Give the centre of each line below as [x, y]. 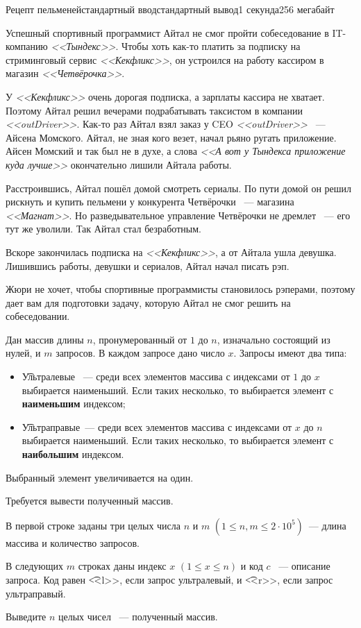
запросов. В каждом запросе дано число [140, 353]
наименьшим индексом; [74, 404]
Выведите [26, 617]
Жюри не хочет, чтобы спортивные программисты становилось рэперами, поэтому [180, 289]
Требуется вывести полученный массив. [90, 501]
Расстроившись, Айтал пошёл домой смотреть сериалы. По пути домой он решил [179, 188]
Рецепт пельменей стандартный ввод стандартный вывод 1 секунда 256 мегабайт [170, 9]
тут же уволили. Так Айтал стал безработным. [103, 229]
